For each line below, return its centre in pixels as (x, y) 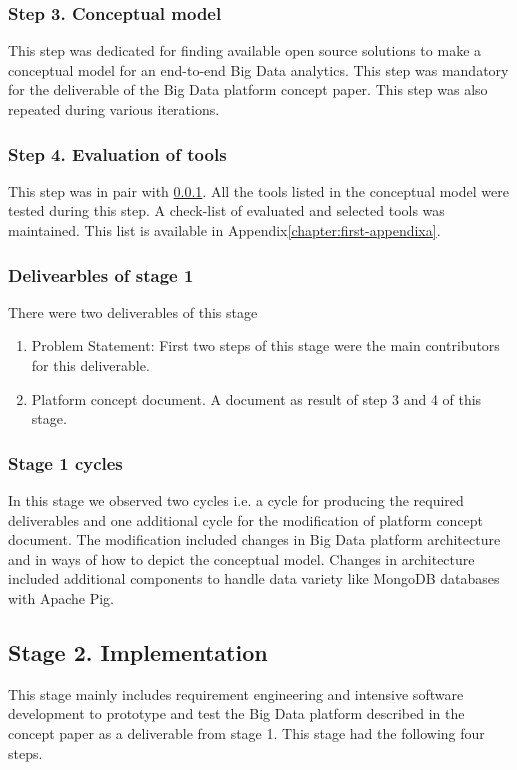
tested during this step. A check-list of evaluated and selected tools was (226, 210)
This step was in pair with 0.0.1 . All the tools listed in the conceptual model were (258, 190)
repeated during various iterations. (114, 109)
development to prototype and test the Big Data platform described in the (236, 713)
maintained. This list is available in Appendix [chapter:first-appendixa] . (224, 230)
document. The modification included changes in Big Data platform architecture (254, 539)
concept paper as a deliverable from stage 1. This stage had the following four (246, 732)
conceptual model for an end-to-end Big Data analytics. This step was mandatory (258, 69)
